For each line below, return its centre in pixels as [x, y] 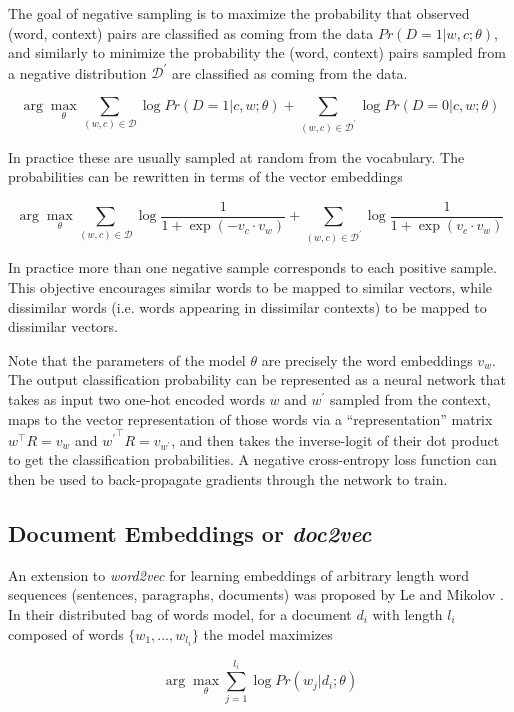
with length [407, 613]
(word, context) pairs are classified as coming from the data [191, 32]
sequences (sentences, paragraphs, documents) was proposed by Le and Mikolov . [256, 594]
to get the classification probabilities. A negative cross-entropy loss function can [252, 459]
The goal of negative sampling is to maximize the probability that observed [239, 13]
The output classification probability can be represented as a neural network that [257, 379]
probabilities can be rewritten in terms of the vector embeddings [205, 176]
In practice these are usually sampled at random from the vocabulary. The [236, 156]
